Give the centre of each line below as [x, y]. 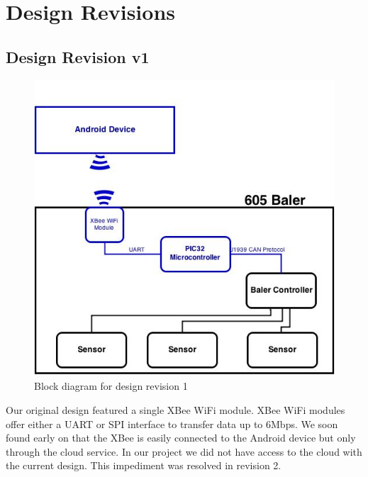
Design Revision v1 [78, 56]
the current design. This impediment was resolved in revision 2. [144, 465]
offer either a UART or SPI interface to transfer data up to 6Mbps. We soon [172, 423]
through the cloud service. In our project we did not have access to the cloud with [184, 451]
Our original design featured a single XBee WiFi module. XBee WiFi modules [175, 410]
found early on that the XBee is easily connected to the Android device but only [181, 438]
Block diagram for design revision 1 [111, 386]
